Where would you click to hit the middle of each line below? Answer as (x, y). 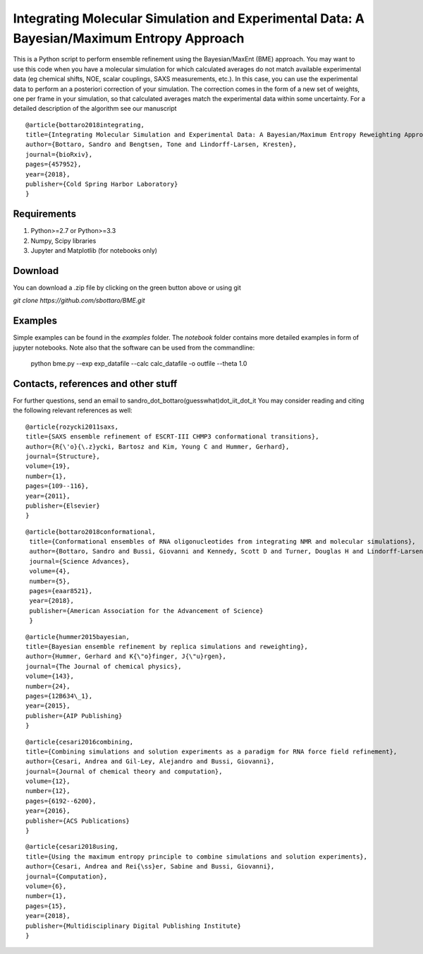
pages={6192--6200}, (61, 801)
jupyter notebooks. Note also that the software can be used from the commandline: (134, 347)
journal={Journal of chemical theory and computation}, (124, 771)
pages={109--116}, (57, 486)
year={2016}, (48, 811)
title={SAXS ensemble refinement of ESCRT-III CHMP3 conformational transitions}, (172, 437)
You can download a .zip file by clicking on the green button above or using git (127, 288)
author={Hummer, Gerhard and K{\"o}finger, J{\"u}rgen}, (126, 656)
